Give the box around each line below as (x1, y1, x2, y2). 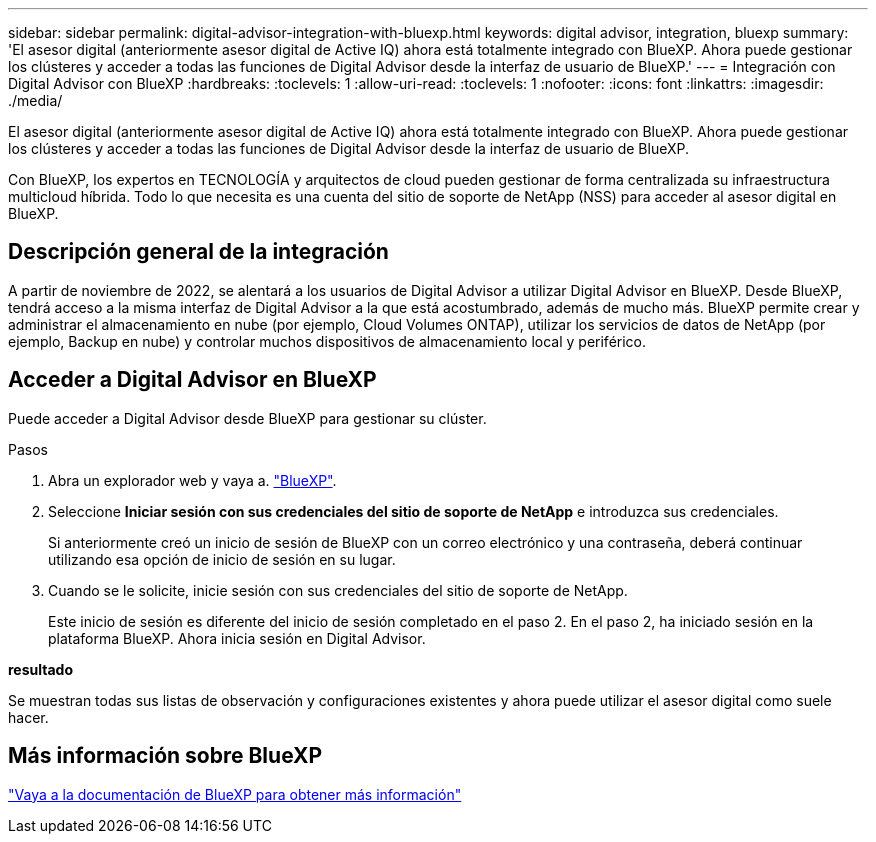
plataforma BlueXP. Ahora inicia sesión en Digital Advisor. (48, 629, 426, 647)
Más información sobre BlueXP (8, 743, 323, 769)
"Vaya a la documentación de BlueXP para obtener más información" (8, 785, 462, 803)
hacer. (8, 708, 49, 726)
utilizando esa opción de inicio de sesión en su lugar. (48, 550, 396, 568)
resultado (8, 660, 73, 678)
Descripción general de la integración (8, 239, 389, 265)
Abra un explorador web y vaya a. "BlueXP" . (48, 471, 337, 489)
